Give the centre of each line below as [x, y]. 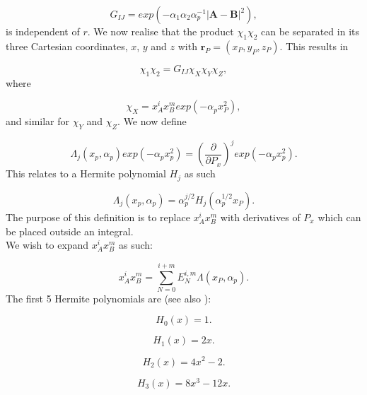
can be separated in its [310, 31]
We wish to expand [47, 245]
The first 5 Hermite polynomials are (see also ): [109, 298]
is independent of [43, 31]
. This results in [314, 46]
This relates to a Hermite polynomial [86, 173]
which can [339, 217]
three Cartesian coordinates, [67, 46]
